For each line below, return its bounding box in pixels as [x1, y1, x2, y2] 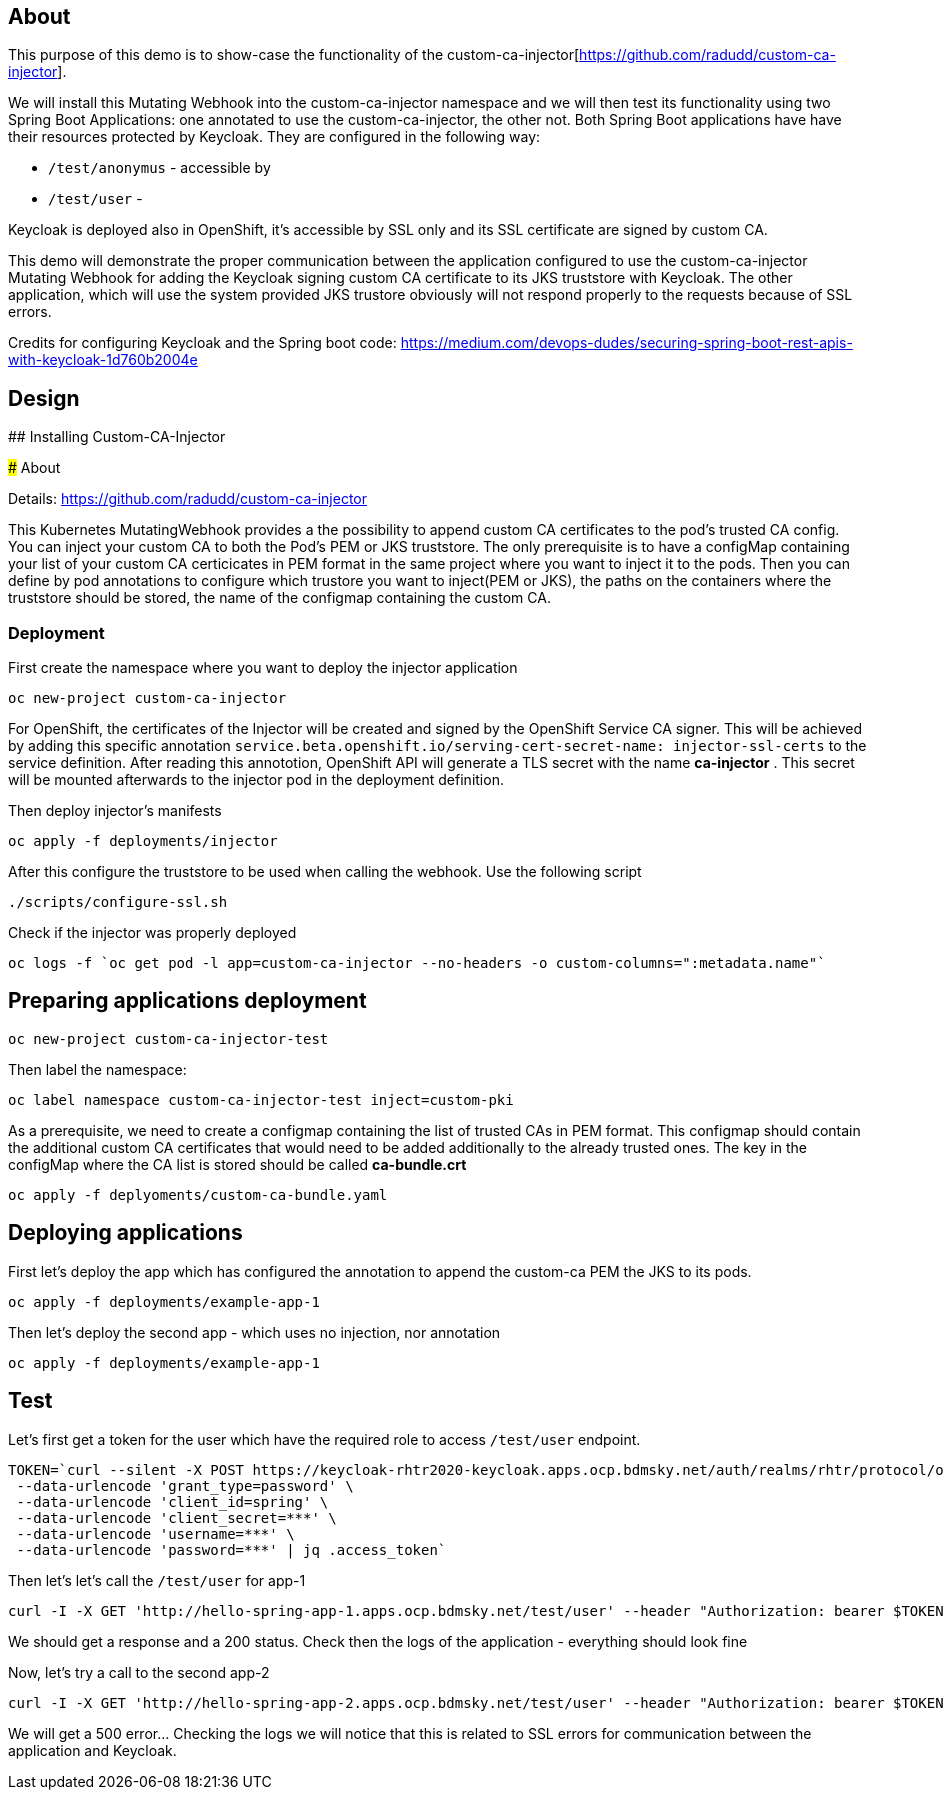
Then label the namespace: [8, 1060, 187, 1078]
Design [8, 385, 80, 411]
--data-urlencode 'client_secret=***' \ [16, 1509, 337, 1526]
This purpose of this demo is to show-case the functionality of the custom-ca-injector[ [8, 46, 580, 64]
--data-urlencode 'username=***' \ [16, 1525, 295, 1542]
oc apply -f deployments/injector [8, 833, 278, 850]
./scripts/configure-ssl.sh [8, 894, 228, 911]
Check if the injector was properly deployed [8, 924, 297, 942]
